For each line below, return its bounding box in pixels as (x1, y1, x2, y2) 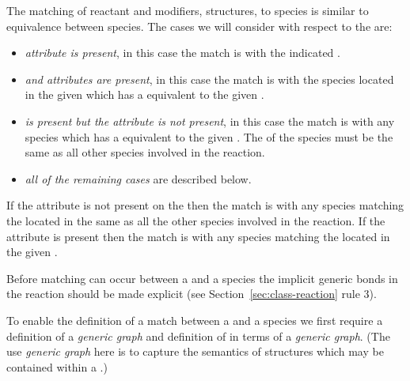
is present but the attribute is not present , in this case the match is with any (25, 112, 395, 129)
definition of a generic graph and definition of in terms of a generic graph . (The (6, 327, 390, 344)
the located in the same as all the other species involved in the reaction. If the (6, 212, 385, 228)
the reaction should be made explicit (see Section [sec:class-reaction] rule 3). (6, 285, 377, 302)
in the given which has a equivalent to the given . (25, 86, 264, 103)
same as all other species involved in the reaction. (25, 144, 265, 160)
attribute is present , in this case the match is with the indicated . (25, 44, 340, 61)
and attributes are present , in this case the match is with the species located (25, 70, 394, 87)
